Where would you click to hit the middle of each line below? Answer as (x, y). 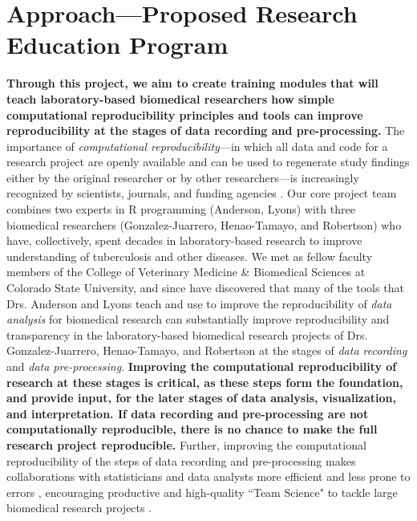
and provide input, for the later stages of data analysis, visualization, (202, 398)
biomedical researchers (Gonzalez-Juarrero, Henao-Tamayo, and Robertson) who (204, 224)
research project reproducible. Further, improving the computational (186, 444)
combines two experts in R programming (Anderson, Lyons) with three (181, 209)
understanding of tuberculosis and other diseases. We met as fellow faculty (190, 256)
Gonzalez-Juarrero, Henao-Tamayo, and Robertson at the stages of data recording (207, 350)
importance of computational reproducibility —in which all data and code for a (197, 146)
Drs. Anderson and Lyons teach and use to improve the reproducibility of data (199, 303)
